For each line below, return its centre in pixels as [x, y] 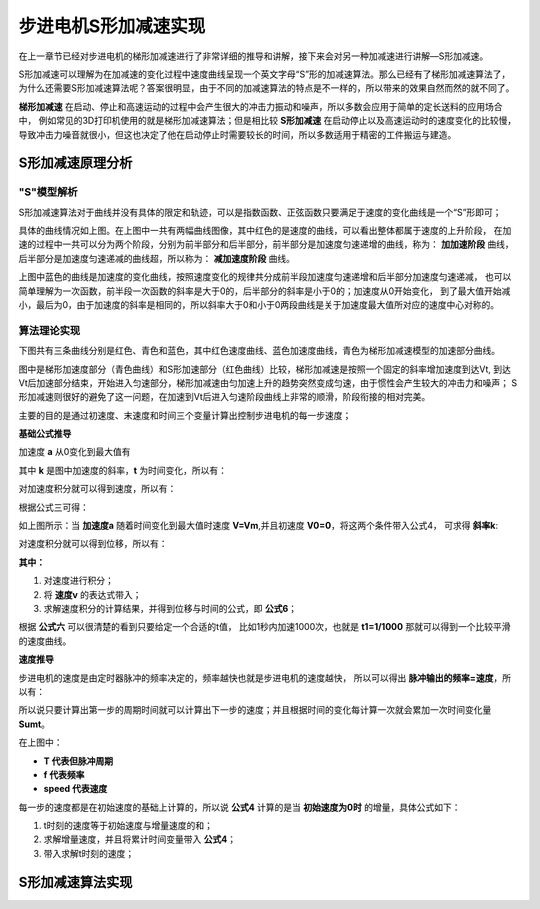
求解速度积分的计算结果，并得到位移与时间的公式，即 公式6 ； [170, 608]
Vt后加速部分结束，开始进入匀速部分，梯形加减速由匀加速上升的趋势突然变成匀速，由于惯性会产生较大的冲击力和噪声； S [268, 382]
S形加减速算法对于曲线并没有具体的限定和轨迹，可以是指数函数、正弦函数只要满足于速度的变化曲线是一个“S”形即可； [260, 212]
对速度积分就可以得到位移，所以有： [93, 544]
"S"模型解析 [48, 192]
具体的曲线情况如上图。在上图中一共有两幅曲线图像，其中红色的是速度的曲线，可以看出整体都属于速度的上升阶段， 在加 [265, 231]
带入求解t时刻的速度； [89, 853]
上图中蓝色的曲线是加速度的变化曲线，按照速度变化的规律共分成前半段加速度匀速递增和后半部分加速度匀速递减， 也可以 [265, 277]
